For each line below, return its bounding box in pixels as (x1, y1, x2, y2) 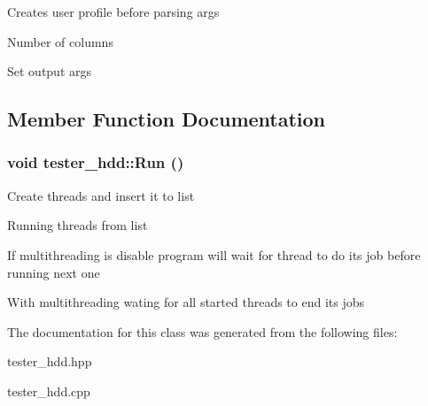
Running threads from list (7, 216, 148, 234)
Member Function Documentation (7, 105, 326, 133)
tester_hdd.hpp (7, 352, 92, 371)
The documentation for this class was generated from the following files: (7, 322, 398, 341)
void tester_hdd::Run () (7, 151, 184, 173)
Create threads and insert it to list (7, 186, 195, 204)
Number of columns (7, 32, 113, 50)
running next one (7, 263, 100, 281)
